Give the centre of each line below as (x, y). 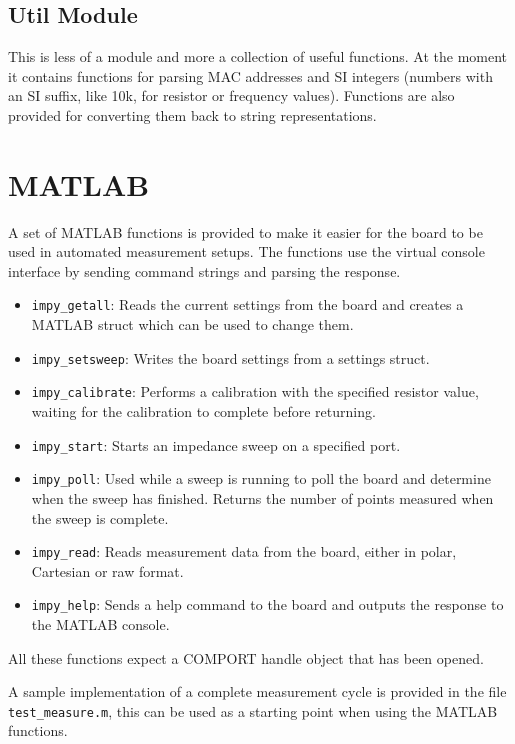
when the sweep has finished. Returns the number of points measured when (262, 497)
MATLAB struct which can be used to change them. (192, 324)
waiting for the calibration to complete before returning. (203, 411)
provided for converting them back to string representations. (192, 114)
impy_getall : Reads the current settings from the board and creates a (247, 304)
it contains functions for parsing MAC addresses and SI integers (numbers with (250, 75)
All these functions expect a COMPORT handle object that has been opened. (246, 657)
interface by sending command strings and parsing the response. (204, 270)
